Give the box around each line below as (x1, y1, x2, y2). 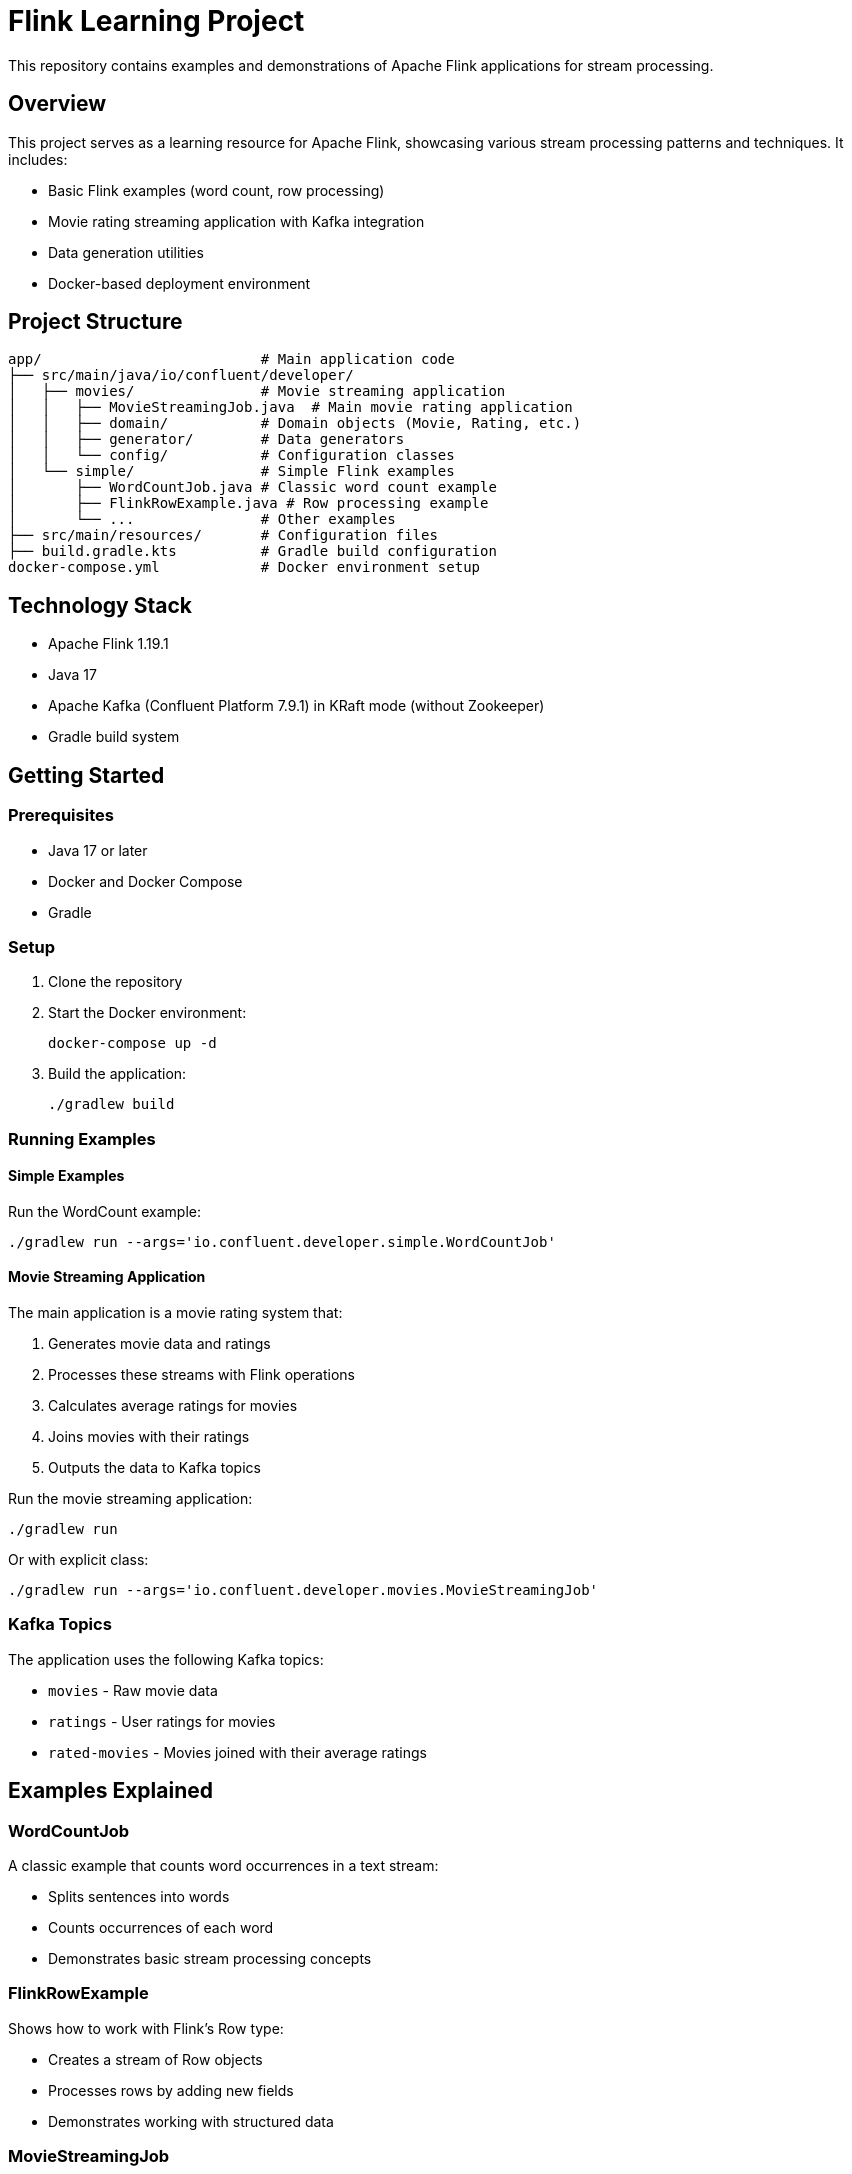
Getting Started (8, 762, 165, 788)
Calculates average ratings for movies (48, 1397, 298, 1415)
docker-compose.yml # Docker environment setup (8, 559, 481, 576)
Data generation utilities (48, 243, 204, 261)
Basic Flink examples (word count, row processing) (48, 181, 385, 199)
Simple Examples (8, 1167, 125, 1185)
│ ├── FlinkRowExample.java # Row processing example (8, 495, 489, 512)
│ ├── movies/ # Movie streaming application (8, 383, 506, 400)
